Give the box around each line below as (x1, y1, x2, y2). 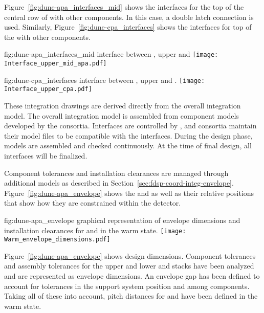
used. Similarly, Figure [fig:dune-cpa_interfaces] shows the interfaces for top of (4, 21, 252, 32)
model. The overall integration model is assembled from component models (4, 110, 239, 121)
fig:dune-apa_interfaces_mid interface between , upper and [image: (4, 49, 218, 59)
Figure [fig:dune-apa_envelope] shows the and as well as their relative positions (4, 187, 254, 198)
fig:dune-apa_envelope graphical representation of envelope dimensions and (4, 214, 240, 225)
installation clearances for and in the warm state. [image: (4, 225, 186, 235)
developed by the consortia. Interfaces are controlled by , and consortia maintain (4, 120, 257, 131)
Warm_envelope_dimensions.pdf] (4, 236, 111, 243)
